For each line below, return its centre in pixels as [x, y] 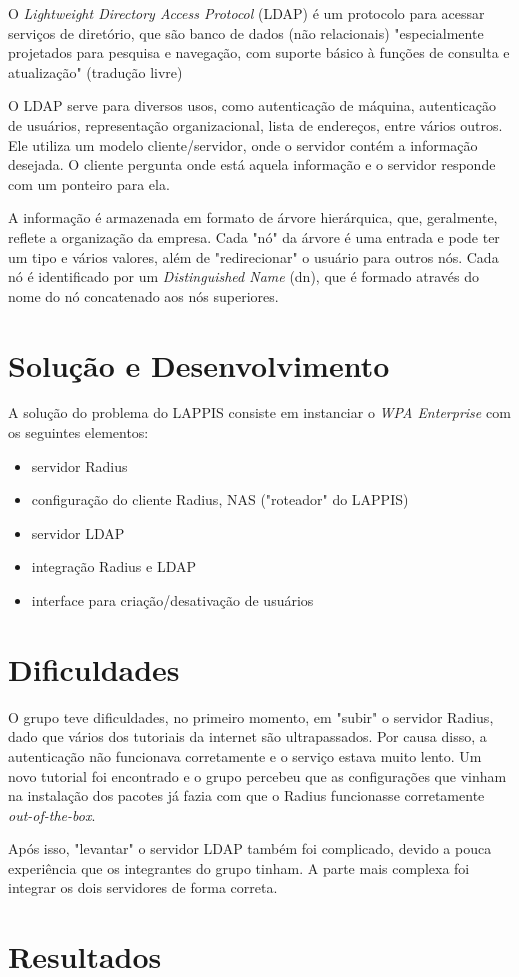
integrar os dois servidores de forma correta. [143, 887]
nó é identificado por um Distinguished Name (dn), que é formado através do [243, 276]
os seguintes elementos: [78, 432]
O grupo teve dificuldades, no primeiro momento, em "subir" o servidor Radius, [251, 716]
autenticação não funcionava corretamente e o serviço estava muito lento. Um [245, 755]
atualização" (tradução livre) [95, 71]
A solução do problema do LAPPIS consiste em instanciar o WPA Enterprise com [259, 412]
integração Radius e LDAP [114, 566]
